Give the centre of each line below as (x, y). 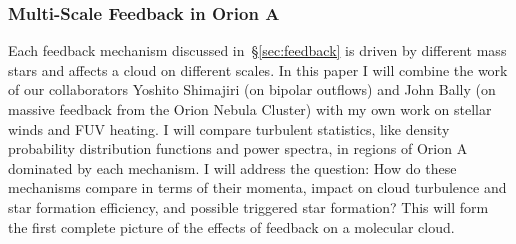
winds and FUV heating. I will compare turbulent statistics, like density (229, 128)
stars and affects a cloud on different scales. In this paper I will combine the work (258, 69)
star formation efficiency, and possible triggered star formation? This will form (248, 206)
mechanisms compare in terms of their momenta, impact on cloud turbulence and (257, 187)
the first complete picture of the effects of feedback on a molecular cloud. (231, 226)
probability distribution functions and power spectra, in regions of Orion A (238, 148)
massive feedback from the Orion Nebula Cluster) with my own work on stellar (250, 109)
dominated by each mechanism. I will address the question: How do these (232, 167)
